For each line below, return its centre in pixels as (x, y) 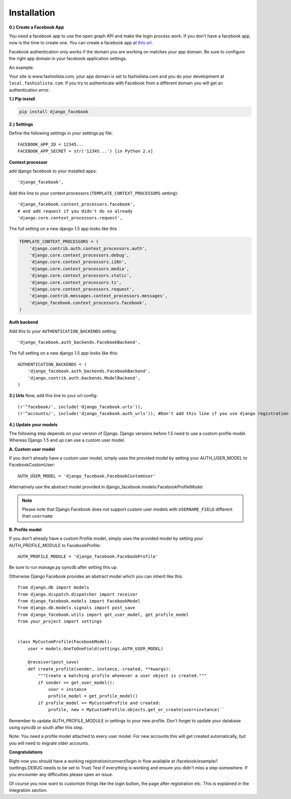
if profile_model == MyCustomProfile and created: (99, 703)
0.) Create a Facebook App (36, 27)
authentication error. (29, 90)
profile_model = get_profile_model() (93, 696)
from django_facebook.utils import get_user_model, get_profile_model (103, 615)
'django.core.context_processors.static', (81, 276)
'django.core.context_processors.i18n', (78, 262)
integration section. (28, 790)
